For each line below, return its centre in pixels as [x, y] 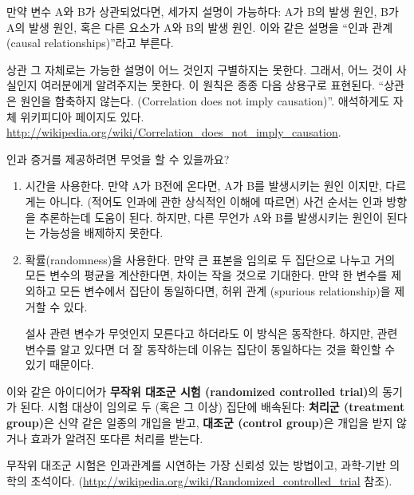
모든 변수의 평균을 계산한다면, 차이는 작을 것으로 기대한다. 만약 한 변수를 [206, 275]
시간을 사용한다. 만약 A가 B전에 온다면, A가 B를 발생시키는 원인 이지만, [203, 186]
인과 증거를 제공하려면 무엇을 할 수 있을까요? [118, 158]
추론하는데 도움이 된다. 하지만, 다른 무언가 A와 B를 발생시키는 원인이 [211, 217]
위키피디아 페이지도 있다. [82, 116]
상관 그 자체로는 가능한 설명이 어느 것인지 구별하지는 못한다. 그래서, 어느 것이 [200, 69]
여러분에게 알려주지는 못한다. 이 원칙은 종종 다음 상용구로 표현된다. [208, 85]
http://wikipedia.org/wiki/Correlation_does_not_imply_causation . [174, 132]
